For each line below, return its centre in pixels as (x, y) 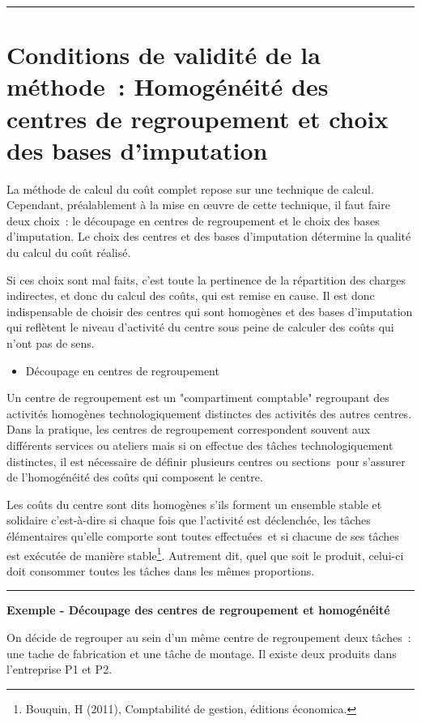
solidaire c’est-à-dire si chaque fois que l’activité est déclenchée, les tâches (189, 520)
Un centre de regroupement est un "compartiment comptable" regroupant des (198, 398)
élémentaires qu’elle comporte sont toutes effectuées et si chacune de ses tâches (203, 535)
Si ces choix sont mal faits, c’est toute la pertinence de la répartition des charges (206, 279)
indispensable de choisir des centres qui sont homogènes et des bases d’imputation (210, 311)
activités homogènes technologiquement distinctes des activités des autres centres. (209, 413)
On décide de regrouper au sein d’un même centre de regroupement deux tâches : (209, 637)
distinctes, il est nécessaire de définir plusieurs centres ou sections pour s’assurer (206, 461)
